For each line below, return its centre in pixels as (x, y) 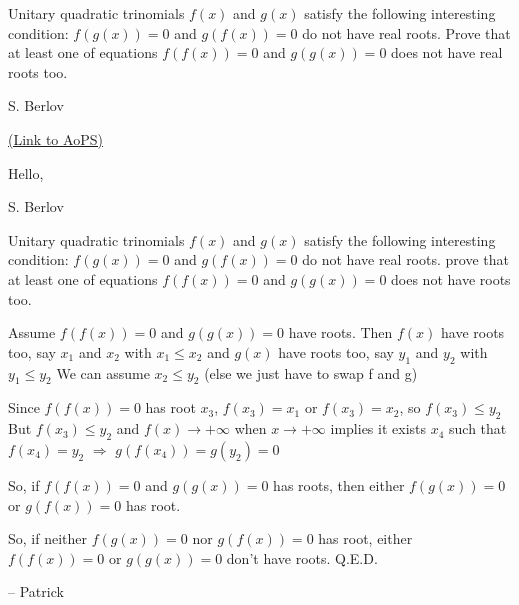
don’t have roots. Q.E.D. (302, 557)
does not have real (447, 52)
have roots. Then (340, 332)
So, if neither (48, 538)
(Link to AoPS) (55, 138)
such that (478, 428)
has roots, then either (339, 484)
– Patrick (36, 591)
